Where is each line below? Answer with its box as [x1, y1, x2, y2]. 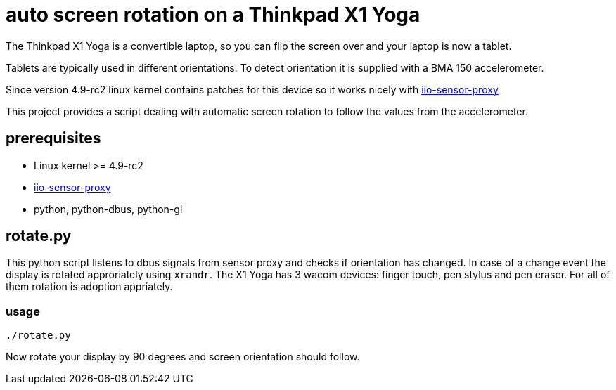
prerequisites [6, 129, 101, 148]
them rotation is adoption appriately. [6, 280, 173, 293]
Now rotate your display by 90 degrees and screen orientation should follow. [6, 351, 360, 363]
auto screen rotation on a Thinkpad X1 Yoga [6, 3, 421, 27]
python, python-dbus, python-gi [34, 202, 183, 215]
